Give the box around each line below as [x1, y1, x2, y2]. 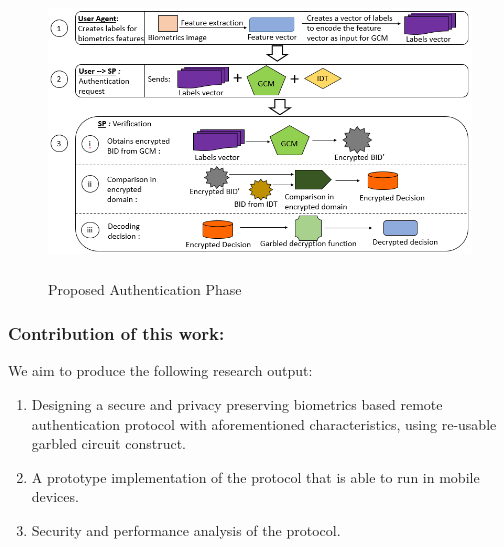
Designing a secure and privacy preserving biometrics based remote [31, 394, 443, 414]
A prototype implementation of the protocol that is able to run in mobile [31, 466, 480, 487]
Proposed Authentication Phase [48, 278, 242, 299]
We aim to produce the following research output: [8, 360, 313, 381]
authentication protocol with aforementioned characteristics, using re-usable [31, 413, 497, 434]
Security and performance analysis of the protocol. [31, 519, 341, 540]
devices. [31, 486, 79, 507]
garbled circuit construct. [31, 433, 187, 454]
